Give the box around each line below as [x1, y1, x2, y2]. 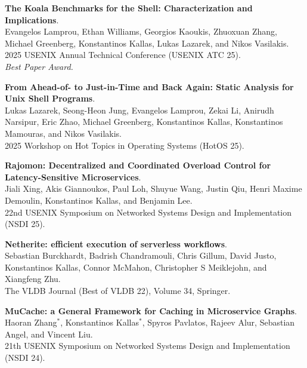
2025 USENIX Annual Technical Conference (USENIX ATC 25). [5, 48, 241, 61]
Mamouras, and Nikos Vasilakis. [5, 127, 122, 139]
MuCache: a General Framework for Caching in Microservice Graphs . [5, 304, 297, 317]
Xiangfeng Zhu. [5, 272, 61, 285]
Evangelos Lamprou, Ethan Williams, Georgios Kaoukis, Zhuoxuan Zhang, [5, 25, 277, 38]
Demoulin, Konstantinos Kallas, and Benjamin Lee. [5, 194, 193, 206]
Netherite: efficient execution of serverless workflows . [5, 237, 227, 250]
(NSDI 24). [5, 351, 45, 364]
